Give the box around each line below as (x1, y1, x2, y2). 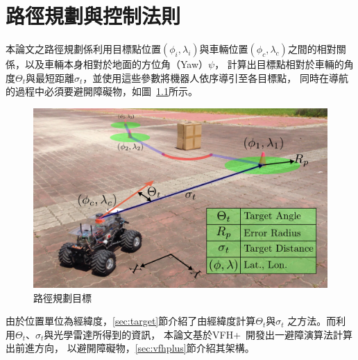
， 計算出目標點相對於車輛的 (214, 57, 344, 71)
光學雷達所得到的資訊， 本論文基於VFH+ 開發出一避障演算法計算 (53, 327, 353, 341)
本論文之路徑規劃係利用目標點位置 (6, 42, 161, 56)
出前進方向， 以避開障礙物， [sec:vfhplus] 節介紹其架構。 (6, 341, 255, 355)
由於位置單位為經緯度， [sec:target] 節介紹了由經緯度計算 (6, 314, 256, 328)
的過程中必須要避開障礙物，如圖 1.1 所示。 (6, 84, 198, 98)
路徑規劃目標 (33, 290, 92, 305)
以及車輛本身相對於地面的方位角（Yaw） (24, 57, 209, 71)
